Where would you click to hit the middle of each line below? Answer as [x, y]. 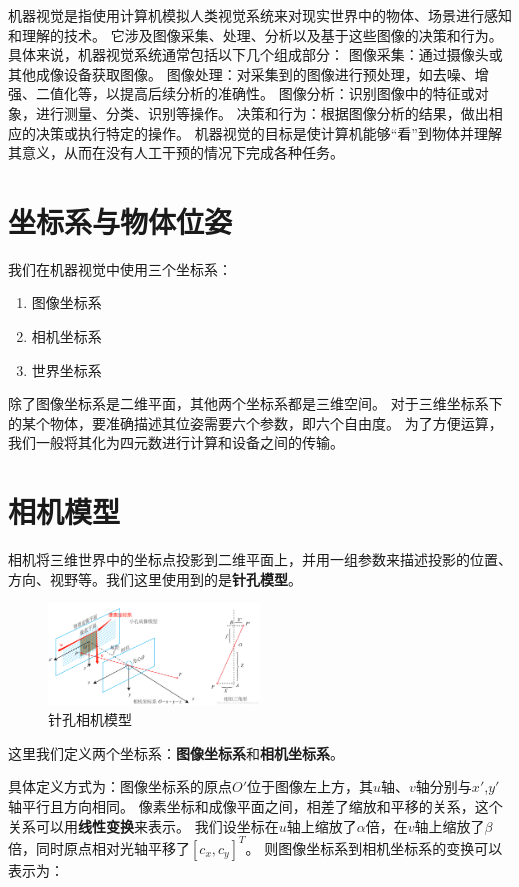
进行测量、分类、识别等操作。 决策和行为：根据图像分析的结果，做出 [262, 112]
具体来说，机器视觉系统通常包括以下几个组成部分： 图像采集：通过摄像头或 [255, 54]
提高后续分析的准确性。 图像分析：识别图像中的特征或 [297, 93]
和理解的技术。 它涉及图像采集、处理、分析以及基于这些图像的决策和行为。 [255, 34]
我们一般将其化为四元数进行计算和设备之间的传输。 [176, 442]
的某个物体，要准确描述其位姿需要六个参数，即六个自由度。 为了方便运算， [255, 422]
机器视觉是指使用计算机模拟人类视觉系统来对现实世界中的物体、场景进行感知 [260, 15]
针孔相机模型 [90, 719]
